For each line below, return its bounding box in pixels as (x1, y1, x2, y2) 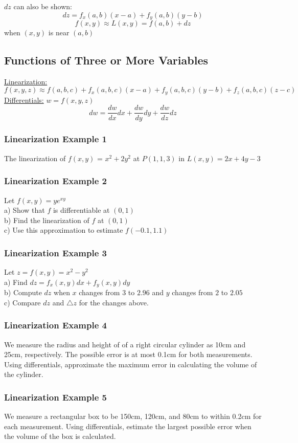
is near (48, 27, 70, 38)
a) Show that (4, 205, 45, 215)
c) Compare (4, 297, 41, 307)
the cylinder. (4, 369, 43, 380)
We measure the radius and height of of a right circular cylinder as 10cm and (4, 339, 246, 349)
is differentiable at (53, 205, 110, 215)
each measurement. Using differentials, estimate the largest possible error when (4, 420, 251, 431)
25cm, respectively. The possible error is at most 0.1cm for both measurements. (4, 349, 253, 360)
